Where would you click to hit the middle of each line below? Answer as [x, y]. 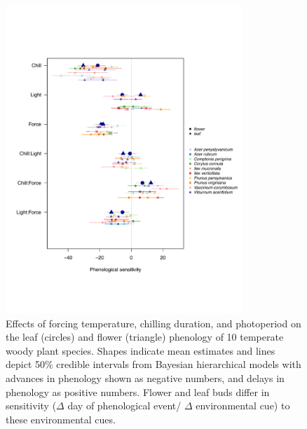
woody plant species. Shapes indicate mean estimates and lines [141, 350]
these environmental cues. [61, 419]
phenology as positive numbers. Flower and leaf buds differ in [138, 391]
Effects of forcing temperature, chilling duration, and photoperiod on [153, 323]
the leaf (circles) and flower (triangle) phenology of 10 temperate [145, 337]
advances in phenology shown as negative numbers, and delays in [145, 378]
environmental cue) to [243, 406]
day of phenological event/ [124, 406]
